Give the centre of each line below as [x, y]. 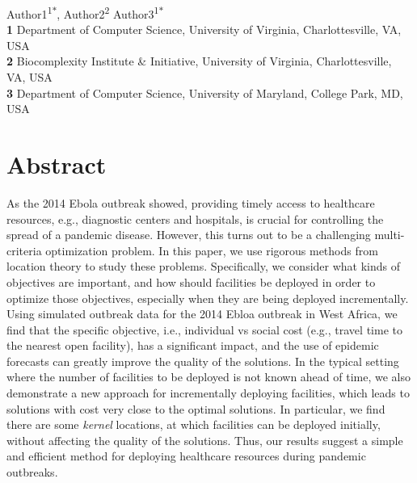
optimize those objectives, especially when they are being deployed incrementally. [208, 298]
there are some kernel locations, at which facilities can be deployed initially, [194, 424]
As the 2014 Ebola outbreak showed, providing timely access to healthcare [191, 202]
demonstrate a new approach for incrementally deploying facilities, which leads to [208, 393]
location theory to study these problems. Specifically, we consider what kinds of [204, 266]
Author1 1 [29, 13]
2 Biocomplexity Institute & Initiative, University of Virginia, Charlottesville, [199, 61]
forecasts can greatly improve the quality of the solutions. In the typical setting [203, 361]
